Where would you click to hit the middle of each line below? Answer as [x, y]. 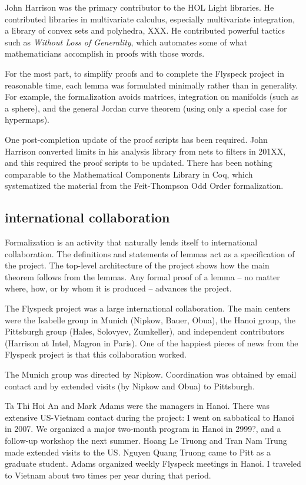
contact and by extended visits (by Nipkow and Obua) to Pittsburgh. [130, 386]
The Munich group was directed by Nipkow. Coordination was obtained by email [151, 374]
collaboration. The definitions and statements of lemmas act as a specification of [150, 253]
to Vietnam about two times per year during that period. [108, 475]
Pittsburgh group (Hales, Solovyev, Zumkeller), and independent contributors [144, 331]
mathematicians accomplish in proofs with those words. [105, 53]
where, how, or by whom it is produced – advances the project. [118, 288]
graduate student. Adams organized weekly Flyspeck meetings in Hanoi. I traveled [153, 463]
